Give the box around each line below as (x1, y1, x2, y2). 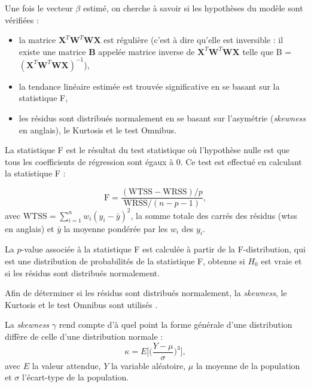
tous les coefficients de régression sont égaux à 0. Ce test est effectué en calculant (5, 155, 302, 167)
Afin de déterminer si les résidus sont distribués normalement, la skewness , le (5, 287, 287, 299)
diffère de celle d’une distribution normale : (5, 330, 163, 342)
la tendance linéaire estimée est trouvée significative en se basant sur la (19, 80, 280, 92)
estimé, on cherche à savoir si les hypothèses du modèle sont (83, 2, 303, 14)
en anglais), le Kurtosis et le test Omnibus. (19, 123, 177, 136)
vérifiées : (5, 13, 39, 26)
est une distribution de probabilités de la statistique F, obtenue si (5, 254, 245, 267)
